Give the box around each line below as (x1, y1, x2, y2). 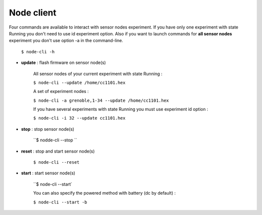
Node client (9, 7, 57, 18)
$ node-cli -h (21, 49, 55, 54)
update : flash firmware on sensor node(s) (21, 60, 106, 65)
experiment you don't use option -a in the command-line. (9, 38, 123, 44)
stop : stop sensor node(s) (21, 126, 75, 132)
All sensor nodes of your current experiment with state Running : (33, 71, 163, 77)
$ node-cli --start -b (33, 199, 87, 205)
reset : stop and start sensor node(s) (21, 148, 95, 154)
